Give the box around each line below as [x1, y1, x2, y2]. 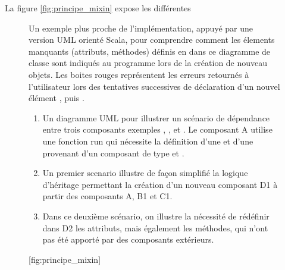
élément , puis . [29, 92, 84, 104]
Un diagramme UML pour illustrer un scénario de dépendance [42, 111, 270, 124]
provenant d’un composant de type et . [42, 146, 184, 159]
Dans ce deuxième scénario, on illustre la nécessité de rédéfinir [42, 209, 270, 222]
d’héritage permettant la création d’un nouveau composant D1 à [42, 178, 278, 190]
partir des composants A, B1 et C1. [42, 190, 173, 202]
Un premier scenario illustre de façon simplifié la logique [42, 167, 248, 179]
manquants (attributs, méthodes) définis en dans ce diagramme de [29, 45, 271, 57]
